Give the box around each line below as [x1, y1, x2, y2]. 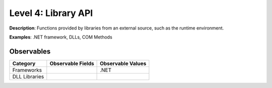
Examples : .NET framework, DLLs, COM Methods [9, 34, 113, 40]
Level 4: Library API [9, 7, 93, 18]
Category [12, 60, 36, 67]
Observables [9, 47, 51, 55]
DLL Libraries [12, 73, 44, 80]
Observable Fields [49, 60, 94, 67]
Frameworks [12, 66, 42, 73]
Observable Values [100, 60, 147, 67]
